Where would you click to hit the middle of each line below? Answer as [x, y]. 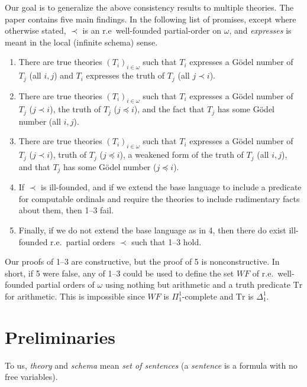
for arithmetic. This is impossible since [75, 296]
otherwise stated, [35, 30]
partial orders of [65, 284]
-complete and [208, 296]
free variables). [31, 377]
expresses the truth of [125, 75]
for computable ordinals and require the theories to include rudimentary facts [159, 198]
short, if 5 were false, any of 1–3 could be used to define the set [119, 273]
